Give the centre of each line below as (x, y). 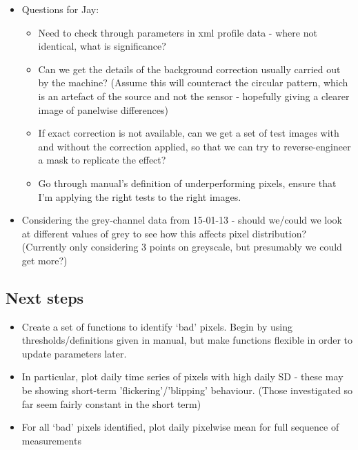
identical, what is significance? (102, 46)
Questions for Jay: (60, 9)
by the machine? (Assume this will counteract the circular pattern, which (193, 82)
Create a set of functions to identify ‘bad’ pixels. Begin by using (157, 326)
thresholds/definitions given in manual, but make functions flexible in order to (187, 340)
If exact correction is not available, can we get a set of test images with (189, 133)
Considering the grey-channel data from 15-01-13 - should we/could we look (182, 220)
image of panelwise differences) (103, 109)
